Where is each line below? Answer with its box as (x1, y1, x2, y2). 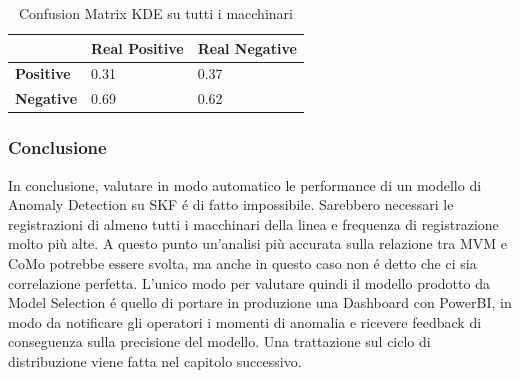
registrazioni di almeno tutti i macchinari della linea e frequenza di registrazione (8, 213, 499, 234)
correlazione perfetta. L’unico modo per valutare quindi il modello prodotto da (8, 272, 490, 293)
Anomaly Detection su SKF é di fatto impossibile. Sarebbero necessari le (8, 194, 454, 215)
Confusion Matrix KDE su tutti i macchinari (18, 3, 293, 23)
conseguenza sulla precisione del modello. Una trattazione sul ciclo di (8, 331, 431, 352)
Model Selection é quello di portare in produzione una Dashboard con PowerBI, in (8, 292, 512, 313)
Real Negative (197, 37, 297, 58)
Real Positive (91, 37, 184, 58)
